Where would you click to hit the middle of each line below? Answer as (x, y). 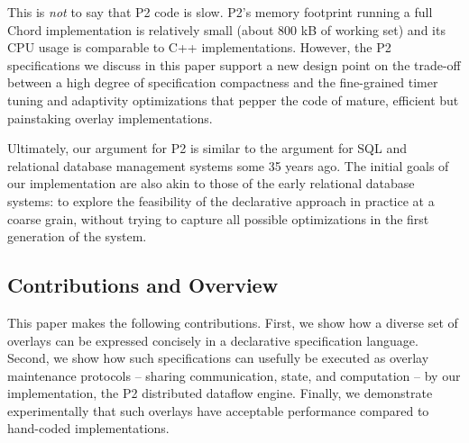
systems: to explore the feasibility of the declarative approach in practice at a (221, 200)
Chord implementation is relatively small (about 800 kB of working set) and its (226, 29)
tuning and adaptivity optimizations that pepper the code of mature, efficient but (233, 99)
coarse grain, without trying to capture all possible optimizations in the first (218, 218)
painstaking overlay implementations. (110, 118)
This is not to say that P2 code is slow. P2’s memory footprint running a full (220, 12)
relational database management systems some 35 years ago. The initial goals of (228, 165)
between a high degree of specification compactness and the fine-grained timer (223, 82)
